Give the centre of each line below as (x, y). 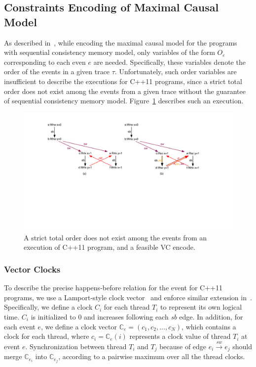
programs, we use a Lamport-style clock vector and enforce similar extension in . (128, 297)
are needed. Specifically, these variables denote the (169, 62)
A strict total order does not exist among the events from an (115, 237)
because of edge (183, 346)
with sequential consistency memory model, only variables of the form (110, 52)
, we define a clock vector (79, 326)
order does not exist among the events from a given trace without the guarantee (125, 91)
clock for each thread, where (47, 336)
